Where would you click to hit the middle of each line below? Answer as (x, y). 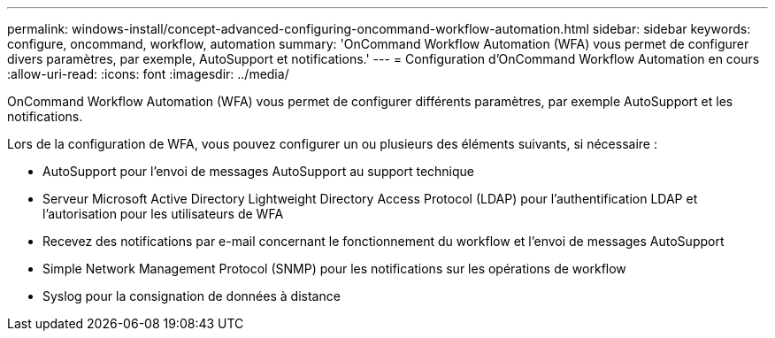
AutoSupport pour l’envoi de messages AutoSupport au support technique (258, 171)
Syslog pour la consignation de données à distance (192, 296)
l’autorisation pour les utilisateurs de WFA (163, 214)
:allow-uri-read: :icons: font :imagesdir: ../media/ (148, 74)
